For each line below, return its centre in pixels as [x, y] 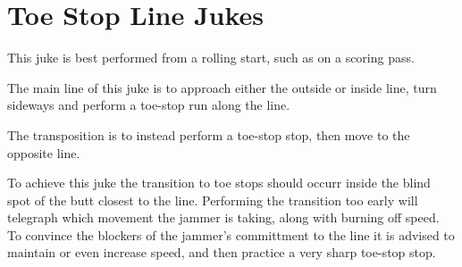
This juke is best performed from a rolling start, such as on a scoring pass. [211, 58]
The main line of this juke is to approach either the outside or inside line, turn [222, 87]
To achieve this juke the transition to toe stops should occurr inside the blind [219, 183]
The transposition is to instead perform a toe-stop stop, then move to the [209, 134]
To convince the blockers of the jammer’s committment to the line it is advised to [231, 234]
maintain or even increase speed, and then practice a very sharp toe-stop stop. [222, 252]
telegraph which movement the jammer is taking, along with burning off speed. [223, 217]
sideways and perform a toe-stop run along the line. [149, 105]
